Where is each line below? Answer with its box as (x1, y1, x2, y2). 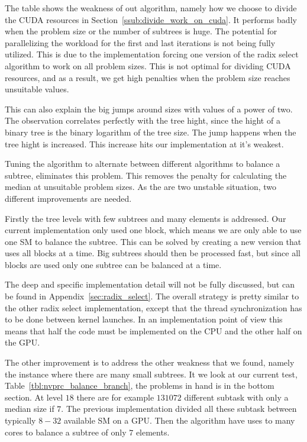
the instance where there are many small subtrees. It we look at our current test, (5, 367, 298, 380)
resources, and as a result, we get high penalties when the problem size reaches (5, 71, 290, 83)
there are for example (76, 391, 154, 403)
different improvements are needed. (5, 192, 132, 204)
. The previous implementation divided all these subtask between (61, 402, 297, 415)
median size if (5, 402, 54, 415)
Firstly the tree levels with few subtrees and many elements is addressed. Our (5, 212, 286, 224)
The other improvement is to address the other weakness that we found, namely (5, 356, 295, 369)
